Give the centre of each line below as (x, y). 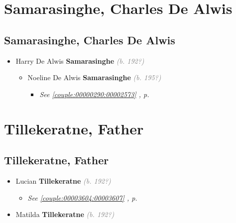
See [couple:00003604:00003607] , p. (82, 197)
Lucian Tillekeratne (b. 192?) (63, 180)
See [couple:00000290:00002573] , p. (94, 94)
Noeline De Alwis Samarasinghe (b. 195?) (94, 77)
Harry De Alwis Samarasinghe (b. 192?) (80, 60)
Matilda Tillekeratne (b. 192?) (65, 214)
